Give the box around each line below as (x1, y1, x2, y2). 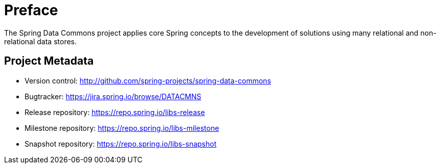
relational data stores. (4, 37, 77, 46)
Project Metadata (4, 54, 94, 68)
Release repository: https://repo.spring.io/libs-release (25, 107, 205, 117)
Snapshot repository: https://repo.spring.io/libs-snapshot (25, 139, 217, 148)
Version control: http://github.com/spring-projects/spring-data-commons (25, 76, 271, 85)
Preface (4, 2, 58, 19)
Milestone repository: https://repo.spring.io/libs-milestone (25, 123, 219, 132)
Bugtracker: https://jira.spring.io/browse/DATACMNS (25, 92, 201, 101)
